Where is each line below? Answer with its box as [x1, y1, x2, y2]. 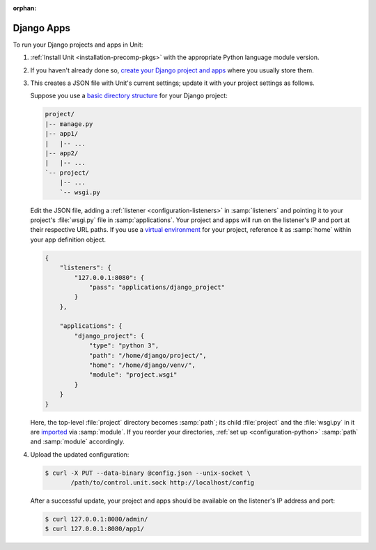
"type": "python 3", [88, 342, 159, 349]
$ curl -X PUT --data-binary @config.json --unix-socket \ [45, 469, 251, 477]
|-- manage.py [45, 120, 93, 128]
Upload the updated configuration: [30, 450, 130, 459]
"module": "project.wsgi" [88, 371, 178, 379]
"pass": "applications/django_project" [88, 283, 226, 291]
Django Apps [13, 22, 71, 34]
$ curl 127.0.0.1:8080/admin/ [45, 515, 148, 524]
